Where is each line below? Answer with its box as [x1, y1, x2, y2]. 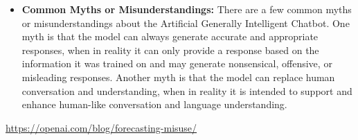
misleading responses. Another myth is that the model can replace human [21, 69, 335, 84]
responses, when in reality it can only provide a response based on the [21, 42, 319, 57]
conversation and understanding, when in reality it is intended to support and [21, 83, 352, 98]
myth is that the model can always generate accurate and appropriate [21, 29, 319, 44]
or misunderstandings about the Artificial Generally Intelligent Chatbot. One [21, 15, 350, 30]
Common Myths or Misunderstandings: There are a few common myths [21, 2, 352, 16]
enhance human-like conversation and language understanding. [21, 97, 287, 112]
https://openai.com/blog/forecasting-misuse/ [6, 120, 197, 134]
